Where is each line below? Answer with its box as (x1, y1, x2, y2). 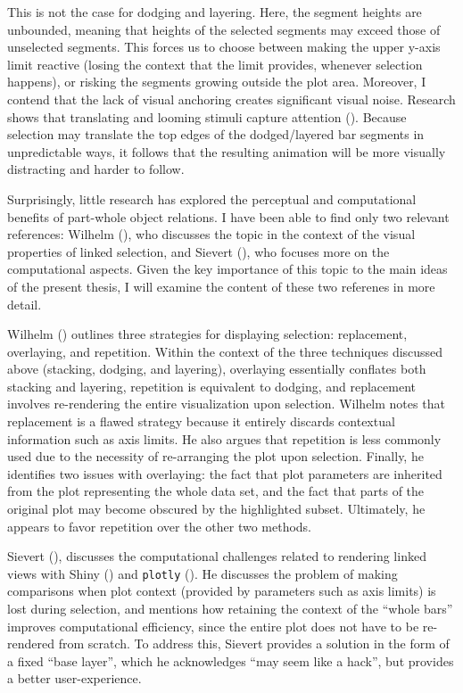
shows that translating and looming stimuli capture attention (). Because (7, 107, 407, 126)
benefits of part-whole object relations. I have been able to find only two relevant (7, 207, 450, 226)
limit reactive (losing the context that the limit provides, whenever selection (7, 54, 423, 73)
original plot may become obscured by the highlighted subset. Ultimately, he (7, 499, 426, 518)
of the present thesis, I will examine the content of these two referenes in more (7, 276, 435, 295)
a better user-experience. (7, 669, 142, 688)
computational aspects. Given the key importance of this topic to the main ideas (7, 260, 448, 278)
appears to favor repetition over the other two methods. (7, 516, 312, 535)
